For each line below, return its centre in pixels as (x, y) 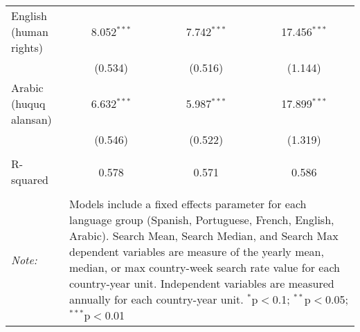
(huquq (28, 103)
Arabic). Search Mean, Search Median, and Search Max (204, 236)
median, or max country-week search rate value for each (205, 267)
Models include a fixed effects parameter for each (188, 204)
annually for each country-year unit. (156, 299)
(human (30, 31)
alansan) (31, 119)
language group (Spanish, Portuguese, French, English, (202, 220)
